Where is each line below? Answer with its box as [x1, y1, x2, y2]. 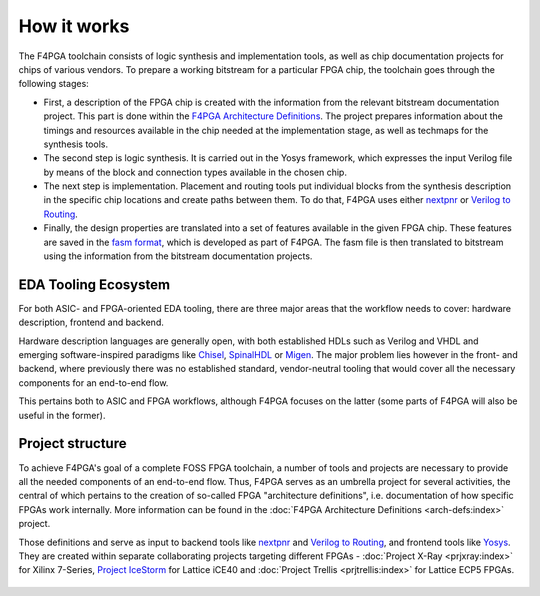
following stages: [18, 78, 89, 90]
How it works [18, 15, 130, 37]
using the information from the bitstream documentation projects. [43, 250, 313, 262]
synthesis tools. [43, 138, 109, 150]
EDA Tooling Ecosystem [18, 276, 170, 293]
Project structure [18, 435, 127, 452]
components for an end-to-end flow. [18, 376, 169, 389]
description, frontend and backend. [18, 316, 164, 329]
